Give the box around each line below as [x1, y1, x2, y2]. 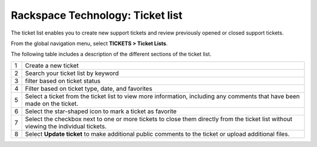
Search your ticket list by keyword [25, 69, 119, 77]
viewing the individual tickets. [25, 122, 107, 130]
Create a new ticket [25, 61, 79, 70]
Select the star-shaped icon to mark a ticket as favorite [25, 107, 177, 115]
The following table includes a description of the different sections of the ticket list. [11, 50, 211, 58]
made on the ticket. [25, 100, 79, 108]
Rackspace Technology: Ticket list [11, 9, 183, 22]
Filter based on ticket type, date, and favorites [25, 84, 153, 93]
